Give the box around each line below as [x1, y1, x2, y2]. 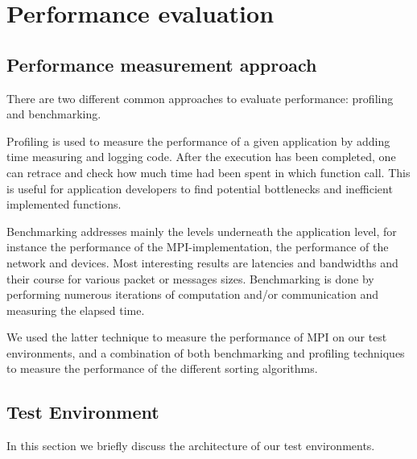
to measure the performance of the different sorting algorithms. [6, 360, 318, 377]
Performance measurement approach [6, 52, 317, 76]
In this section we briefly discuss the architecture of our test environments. [6, 437, 375, 454]
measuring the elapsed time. [6, 301, 145, 318]
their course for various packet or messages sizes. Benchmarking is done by [6, 270, 374, 287]
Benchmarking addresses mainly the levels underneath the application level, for [6, 222, 397, 239]
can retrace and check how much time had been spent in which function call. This [6, 163, 411, 180]
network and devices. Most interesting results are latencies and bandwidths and [6, 254, 398, 271]
